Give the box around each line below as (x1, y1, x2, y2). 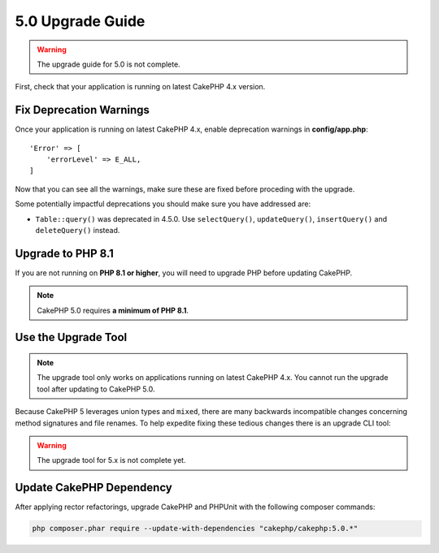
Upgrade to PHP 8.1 (15, 246, 114, 260)
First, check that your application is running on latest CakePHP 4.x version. (15, 82, 266, 92)
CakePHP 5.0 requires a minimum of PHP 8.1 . (37, 305, 189, 315)
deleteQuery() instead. (35, 225, 120, 235)
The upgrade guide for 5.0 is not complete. (37, 59, 180, 69)
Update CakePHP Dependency (15, 481, 172, 495)
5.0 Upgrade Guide (15, 12, 146, 30)
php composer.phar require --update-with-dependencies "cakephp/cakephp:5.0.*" (32, 524, 359, 534)
